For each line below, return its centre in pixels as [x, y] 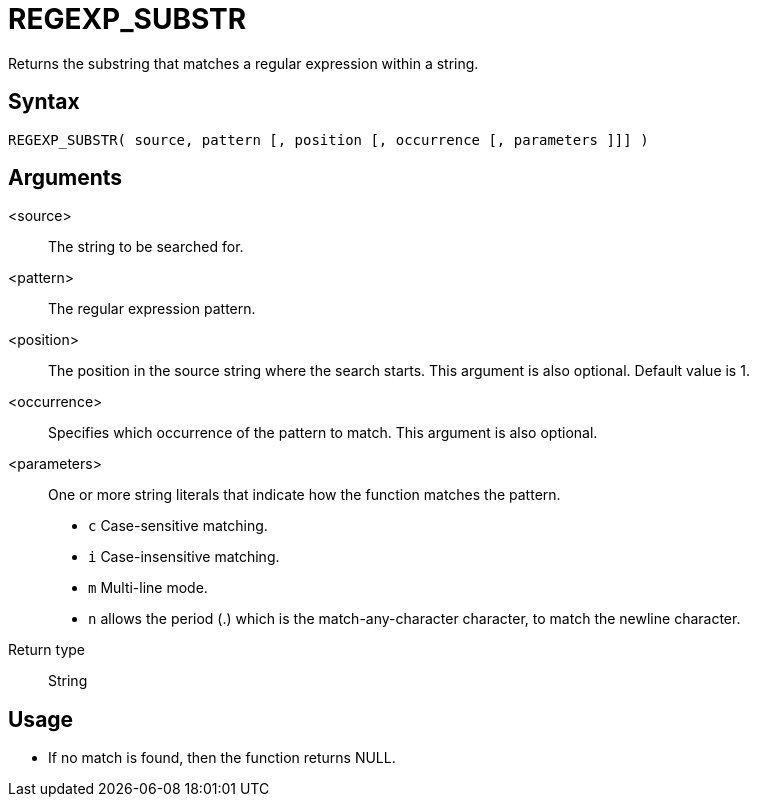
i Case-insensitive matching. [184, 557]
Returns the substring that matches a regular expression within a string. [243, 63]
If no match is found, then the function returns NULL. [222, 758]
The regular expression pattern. [152, 309]
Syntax [44, 102]
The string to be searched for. [146, 247]
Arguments [65, 178]
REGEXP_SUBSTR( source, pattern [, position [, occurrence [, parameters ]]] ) [328, 139]
